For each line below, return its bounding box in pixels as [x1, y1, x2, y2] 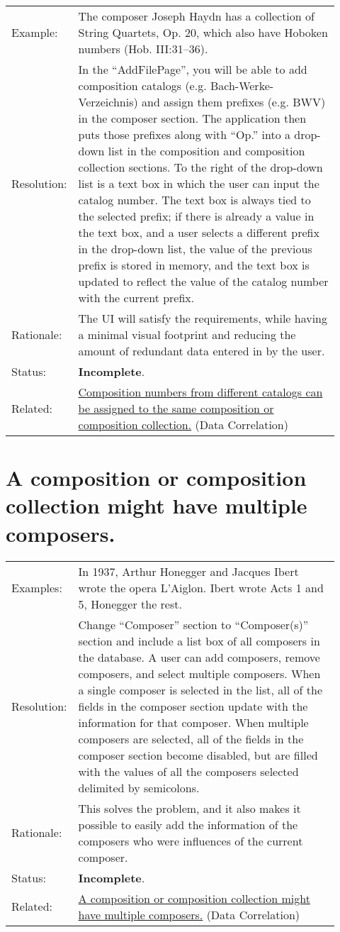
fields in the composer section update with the [78, 697, 308, 714]
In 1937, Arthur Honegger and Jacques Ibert [78, 562, 299, 579]
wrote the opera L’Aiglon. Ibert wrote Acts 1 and [78, 579, 324, 596]
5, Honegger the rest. [78, 595, 182, 612]
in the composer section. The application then [78, 110, 307, 126]
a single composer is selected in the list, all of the [78, 681, 322, 698]
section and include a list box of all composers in [78, 632, 320, 649]
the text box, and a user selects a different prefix [78, 224, 319, 240]
